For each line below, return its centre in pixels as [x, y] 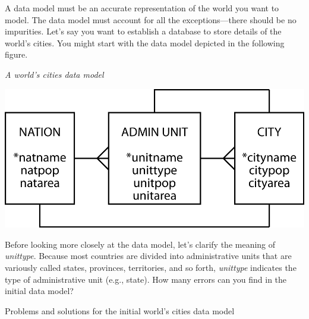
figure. [16, 54]
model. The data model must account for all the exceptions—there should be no [151, 19]
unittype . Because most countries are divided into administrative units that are [148, 256]
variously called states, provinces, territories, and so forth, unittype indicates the [151, 268]
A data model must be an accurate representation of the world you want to [142, 8]
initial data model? [39, 291]
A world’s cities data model [54, 74]
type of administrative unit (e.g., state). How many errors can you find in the [146, 279]
